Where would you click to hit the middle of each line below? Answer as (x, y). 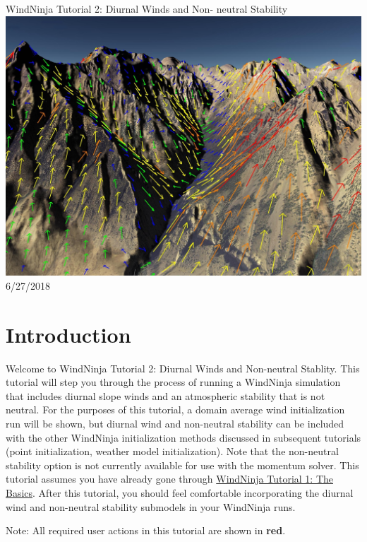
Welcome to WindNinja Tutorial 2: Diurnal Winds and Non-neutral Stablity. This (183, 368)
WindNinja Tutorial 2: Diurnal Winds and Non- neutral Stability (147, 8)
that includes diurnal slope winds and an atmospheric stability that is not (166, 395)
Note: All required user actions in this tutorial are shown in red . (146, 530)
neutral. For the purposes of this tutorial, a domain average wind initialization (175, 410)
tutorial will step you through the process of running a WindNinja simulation (173, 382)
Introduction (68, 334)
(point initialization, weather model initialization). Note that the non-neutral (172, 451)
